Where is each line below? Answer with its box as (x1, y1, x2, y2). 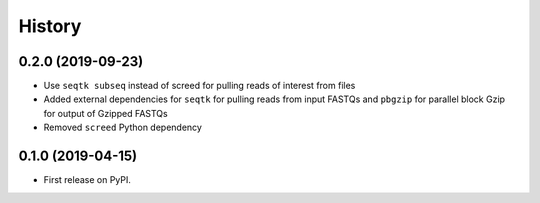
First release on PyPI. (43, 174, 132, 186)
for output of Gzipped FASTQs (43, 107, 169, 119)
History (18, 15, 82, 37)
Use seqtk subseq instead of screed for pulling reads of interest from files (43, 80, 356, 92)
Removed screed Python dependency (43, 121, 202, 134)
